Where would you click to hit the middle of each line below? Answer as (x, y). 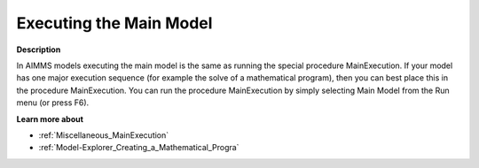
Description (39, 50)
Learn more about (50, 118)
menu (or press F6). (53, 103)
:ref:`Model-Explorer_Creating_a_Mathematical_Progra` (139, 148)
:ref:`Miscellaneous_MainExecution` (104, 135)
